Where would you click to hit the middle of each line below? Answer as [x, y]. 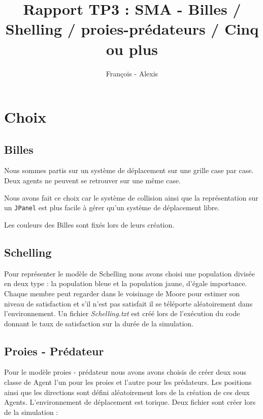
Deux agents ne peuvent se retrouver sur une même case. [92, 180]
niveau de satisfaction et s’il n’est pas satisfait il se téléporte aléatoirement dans [128, 303]
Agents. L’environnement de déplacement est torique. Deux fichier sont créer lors [130, 402]
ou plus [132, 49]
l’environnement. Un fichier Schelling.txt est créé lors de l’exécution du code [122, 313]
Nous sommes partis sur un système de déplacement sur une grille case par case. [129, 170]
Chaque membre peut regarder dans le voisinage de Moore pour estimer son [122, 293]
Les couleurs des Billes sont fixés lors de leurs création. [89, 224]
